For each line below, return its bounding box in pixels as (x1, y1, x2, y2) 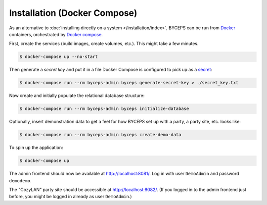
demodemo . (9, 177, 32, 183)
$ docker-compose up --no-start (19, 54, 98, 59)
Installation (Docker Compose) (9, 7, 137, 18)
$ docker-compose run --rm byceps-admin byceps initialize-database (19, 106, 189, 111)
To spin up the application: (9, 145, 64, 151)
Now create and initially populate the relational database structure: (9, 93, 145, 99)
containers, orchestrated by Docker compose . (9, 31, 103, 37)
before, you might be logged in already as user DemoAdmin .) (9, 194, 132, 200)
